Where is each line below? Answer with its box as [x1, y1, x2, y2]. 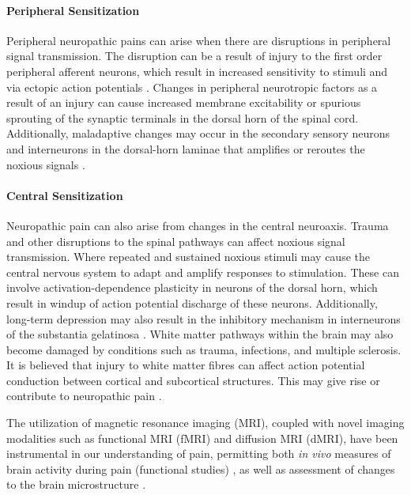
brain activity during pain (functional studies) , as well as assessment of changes [6, 460, 395, 477]
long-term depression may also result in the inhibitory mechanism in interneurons [6, 310, 401, 327]
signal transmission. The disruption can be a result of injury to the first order [6, 47, 383, 64]
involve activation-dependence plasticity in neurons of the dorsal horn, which [6, 279, 378, 296]
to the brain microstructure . [6, 476, 146, 493]
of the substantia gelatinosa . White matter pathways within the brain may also [6, 326, 394, 342]
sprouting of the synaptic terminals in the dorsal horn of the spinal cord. [6, 109, 359, 126]
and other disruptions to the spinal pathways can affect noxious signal [6, 232, 345, 249]
